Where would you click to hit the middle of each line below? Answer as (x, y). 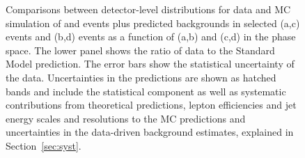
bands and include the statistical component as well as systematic (146, 91)
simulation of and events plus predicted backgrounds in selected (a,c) (153, 23)
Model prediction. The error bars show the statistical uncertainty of (150, 64)
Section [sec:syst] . (44, 145)
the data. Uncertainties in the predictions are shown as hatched (141, 77)
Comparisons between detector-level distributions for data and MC (148, 9)
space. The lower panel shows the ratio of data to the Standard (140, 50)
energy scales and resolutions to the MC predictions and (126, 118)
